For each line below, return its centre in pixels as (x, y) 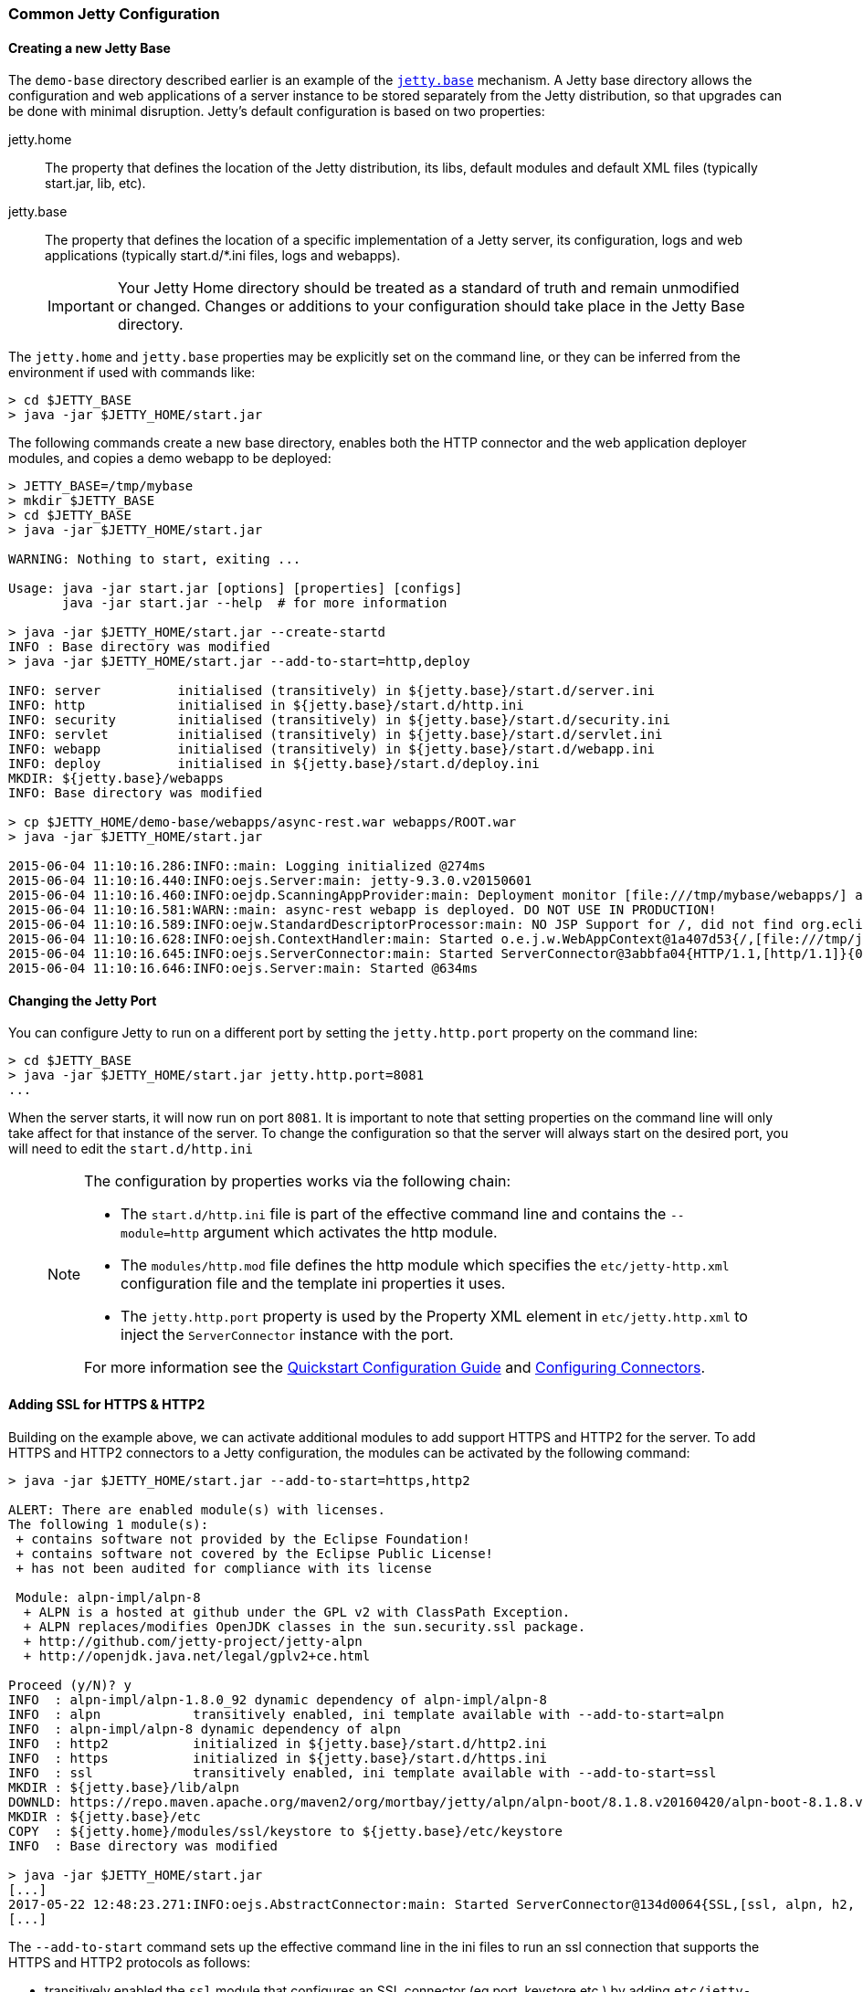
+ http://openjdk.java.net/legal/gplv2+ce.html (197, 1655)
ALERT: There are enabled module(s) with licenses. (197, 1509)
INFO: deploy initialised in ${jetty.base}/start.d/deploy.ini (274, 764)
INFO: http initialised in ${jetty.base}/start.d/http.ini (266, 706)
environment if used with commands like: (132, 373)
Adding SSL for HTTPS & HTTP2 (107, 1405)
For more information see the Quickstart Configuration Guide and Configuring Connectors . (395, 1368)
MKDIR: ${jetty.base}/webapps (116, 779)
